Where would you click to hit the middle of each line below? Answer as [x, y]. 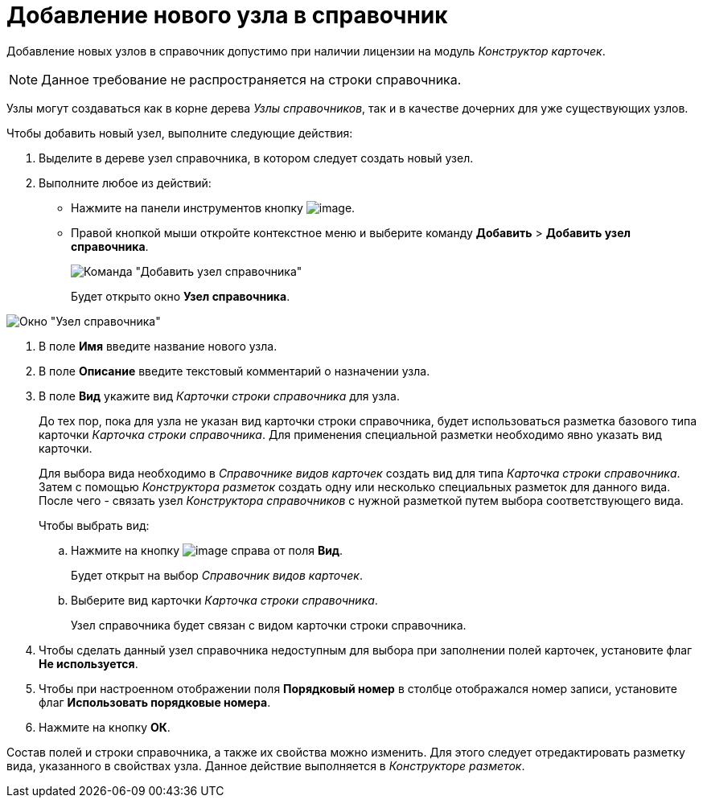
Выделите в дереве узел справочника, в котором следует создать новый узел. [256, 158]
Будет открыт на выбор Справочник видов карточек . [217, 575]
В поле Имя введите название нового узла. [158, 346]
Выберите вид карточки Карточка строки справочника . [224, 600]
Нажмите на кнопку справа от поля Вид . [207, 550]
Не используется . [88, 663]
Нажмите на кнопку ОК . [105, 727]
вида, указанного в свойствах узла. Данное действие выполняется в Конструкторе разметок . [266, 765]
